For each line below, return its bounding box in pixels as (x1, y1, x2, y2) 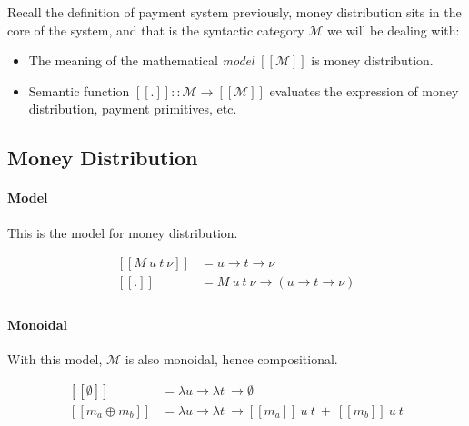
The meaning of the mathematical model (28, 51, 254, 70)
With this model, (7, 350, 103, 369)
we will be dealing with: (327, 20, 460, 39)
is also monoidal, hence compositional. (125, 350, 338, 369)
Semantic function (28, 81, 130, 100)
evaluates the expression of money (269, 81, 459, 100)
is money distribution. (311, 51, 434, 70)
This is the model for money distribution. (7, 223, 238, 242)
